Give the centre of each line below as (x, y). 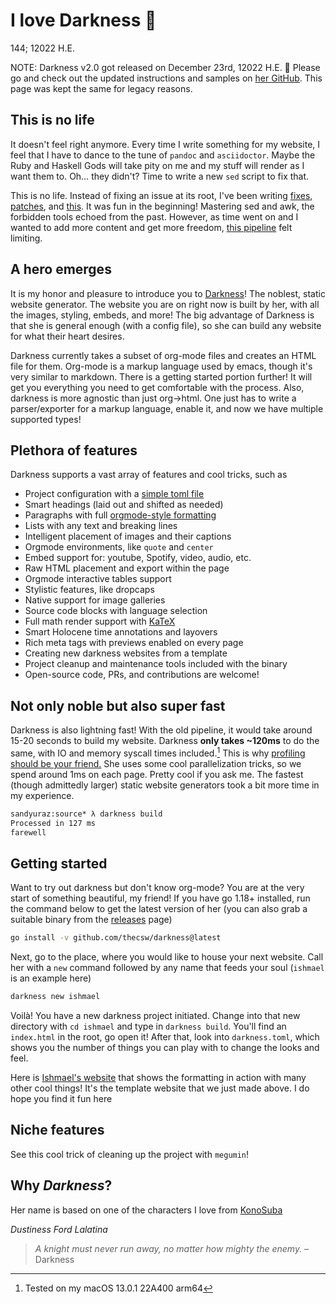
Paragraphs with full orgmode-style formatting (120, 515)
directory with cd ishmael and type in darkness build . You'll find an (148, 1026)
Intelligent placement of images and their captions (128, 536)
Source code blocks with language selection (116, 611)
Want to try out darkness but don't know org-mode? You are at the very (157, 888)
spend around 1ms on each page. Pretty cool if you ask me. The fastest (157, 774)
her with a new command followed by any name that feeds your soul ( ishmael (167, 968)
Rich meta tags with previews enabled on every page (134, 643)
